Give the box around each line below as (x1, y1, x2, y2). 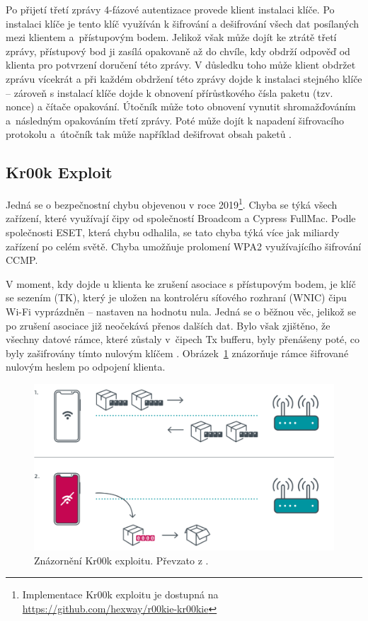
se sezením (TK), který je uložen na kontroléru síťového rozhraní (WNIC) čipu (6, 290, 347, 305)
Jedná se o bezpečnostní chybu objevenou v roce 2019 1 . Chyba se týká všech (6, 195, 338, 211)
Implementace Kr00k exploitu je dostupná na (22, 587, 219, 602)
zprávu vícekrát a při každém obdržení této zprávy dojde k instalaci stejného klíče (6, 71, 362, 86)
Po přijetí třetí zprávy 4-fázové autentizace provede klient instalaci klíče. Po (6, 2, 335, 16)
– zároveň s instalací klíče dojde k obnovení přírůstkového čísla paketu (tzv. (6, 85, 333, 100)
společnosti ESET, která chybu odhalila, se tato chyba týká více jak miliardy (6, 224, 340, 239)
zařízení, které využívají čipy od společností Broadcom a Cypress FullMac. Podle (6, 211, 356, 226)
